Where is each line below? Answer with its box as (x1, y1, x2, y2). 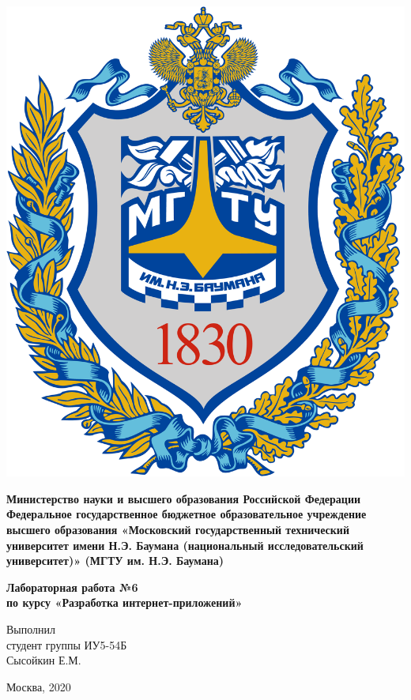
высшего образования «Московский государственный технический (6, 521, 349, 538)
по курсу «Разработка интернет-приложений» (6, 594, 243, 611)
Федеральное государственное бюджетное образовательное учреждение (6, 506, 367, 522)
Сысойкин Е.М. (6, 652, 81, 668)
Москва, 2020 (6, 678, 71, 694)
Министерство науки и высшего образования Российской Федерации (6, 490, 361, 506)
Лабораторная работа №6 (6, 578, 138, 595)
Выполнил (6, 621, 56, 638)
